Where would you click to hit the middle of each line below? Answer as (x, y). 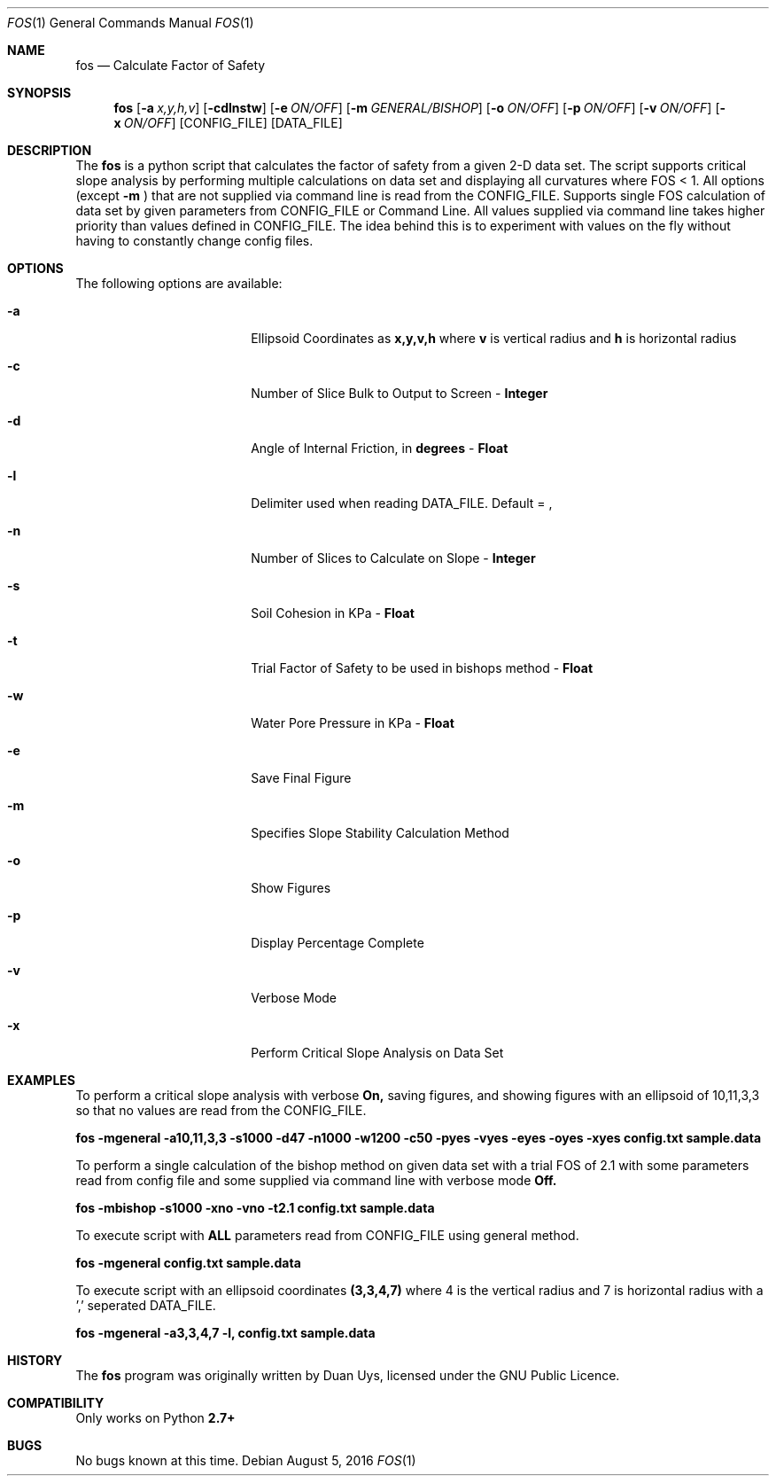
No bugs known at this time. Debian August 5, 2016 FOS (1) (246, 1460)
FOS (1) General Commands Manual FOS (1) (131, 23)
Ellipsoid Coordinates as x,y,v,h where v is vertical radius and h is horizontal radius (494, 338)
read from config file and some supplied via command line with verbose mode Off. (316, 1180)
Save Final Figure (301, 778)
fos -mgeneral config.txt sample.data (188, 1263)
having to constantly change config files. (194, 241)
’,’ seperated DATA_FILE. (146, 1305)
